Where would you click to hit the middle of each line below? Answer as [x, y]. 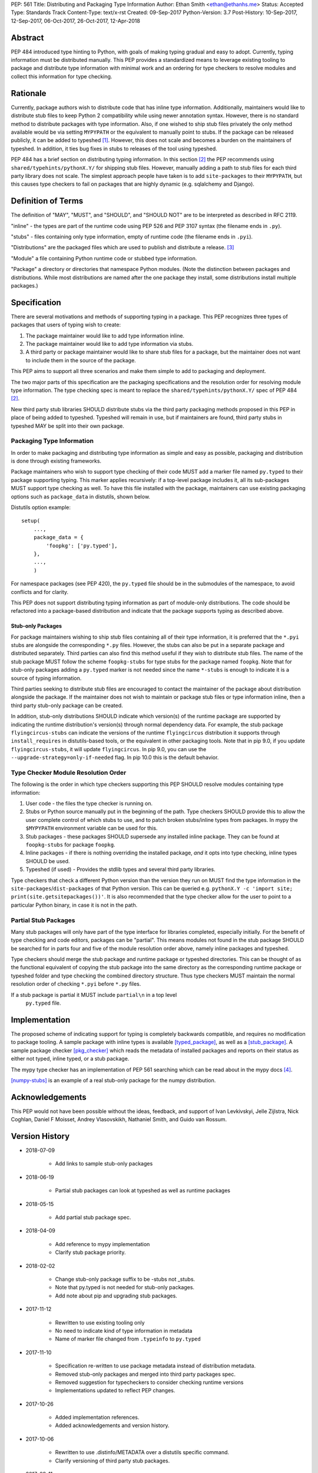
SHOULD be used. [48, 861]
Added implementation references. [97, 1418]
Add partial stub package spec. [93, 1217]
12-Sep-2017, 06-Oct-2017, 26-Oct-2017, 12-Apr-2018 [76, 21]
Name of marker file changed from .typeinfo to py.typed [128, 1339]
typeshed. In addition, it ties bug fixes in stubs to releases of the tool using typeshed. [114, 148]
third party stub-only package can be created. [67, 705]
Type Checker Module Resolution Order [69, 772]
